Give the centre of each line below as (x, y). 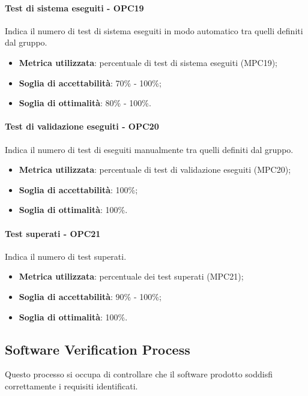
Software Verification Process (98, 349)
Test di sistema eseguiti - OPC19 (74, 7)
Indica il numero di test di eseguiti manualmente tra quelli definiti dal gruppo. (149, 149)
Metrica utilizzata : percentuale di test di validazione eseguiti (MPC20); (155, 169)
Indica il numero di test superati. (66, 256)
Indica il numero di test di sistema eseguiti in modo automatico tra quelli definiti (154, 30)
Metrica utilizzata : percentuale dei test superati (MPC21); (131, 276)
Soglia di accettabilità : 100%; (78, 189)
